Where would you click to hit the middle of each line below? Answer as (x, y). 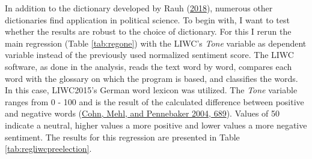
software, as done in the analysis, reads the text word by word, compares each (148, 66)
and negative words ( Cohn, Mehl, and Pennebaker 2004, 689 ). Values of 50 (142, 113)
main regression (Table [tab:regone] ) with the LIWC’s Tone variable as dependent (156, 43)
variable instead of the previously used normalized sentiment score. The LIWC (149, 55)
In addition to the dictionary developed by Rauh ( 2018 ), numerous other (139, 8)
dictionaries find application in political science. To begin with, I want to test (147, 19)
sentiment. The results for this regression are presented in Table (122, 137)
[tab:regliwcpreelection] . (48, 149)
